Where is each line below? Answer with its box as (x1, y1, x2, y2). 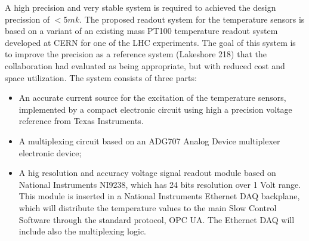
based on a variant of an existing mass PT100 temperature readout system (5, 24, 278, 37)
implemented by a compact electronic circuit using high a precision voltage (18, 103, 292, 115)
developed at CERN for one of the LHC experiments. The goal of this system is (5, 36, 296, 48)
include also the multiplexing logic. (18, 225, 147, 237)
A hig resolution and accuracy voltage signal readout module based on (18, 166, 276, 179)
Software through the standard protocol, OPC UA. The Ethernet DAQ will (18, 213, 295, 225)
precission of (5, 13, 50, 25)
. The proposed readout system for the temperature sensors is (79, 13, 305, 25)
